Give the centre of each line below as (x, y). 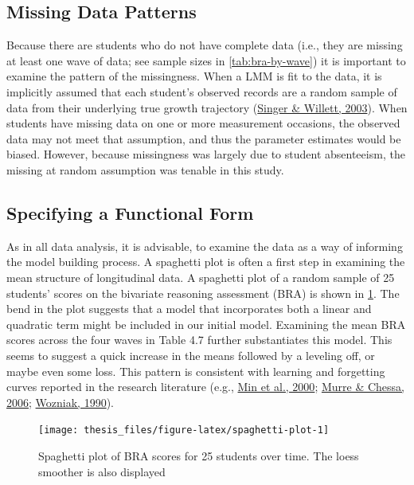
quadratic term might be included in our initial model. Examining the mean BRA (206, 324)
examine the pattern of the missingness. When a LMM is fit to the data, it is (194, 76)
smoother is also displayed (102, 471)
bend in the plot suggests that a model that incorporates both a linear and (189, 309)
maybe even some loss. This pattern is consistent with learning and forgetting (196, 371)
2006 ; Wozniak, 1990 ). (60, 402)
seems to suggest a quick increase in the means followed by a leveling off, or (191, 355)
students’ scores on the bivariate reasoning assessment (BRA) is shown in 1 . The (203, 293)
